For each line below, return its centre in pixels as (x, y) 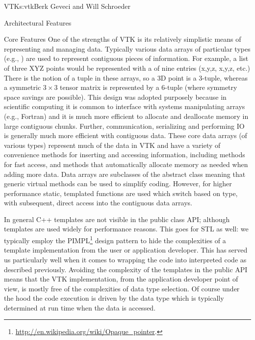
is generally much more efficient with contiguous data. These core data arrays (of (126, 135)
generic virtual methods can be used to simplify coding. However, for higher (118, 184)
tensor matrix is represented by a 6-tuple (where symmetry (149, 87)
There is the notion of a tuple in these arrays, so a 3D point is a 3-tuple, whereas (126, 77)
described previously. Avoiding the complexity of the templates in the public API (126, 269)
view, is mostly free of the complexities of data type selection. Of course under (122, 288)
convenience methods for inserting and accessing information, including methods (125, 155)
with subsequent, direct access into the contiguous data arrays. (98, 203)
